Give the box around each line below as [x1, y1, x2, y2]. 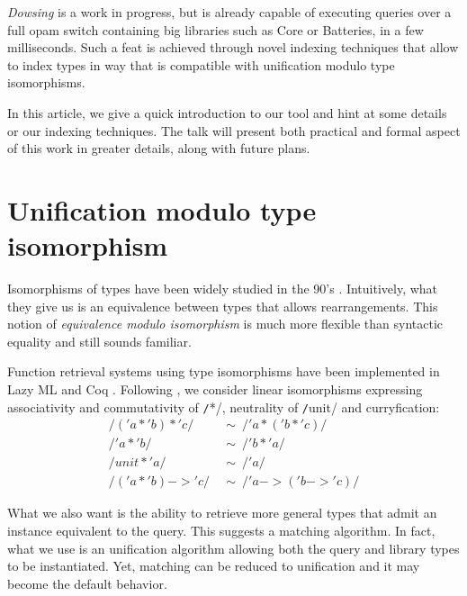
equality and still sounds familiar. [7, 331, 192, 350]
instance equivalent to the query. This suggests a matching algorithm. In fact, [7, 521, 436, 539]
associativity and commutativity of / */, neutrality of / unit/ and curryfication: [7, 397, 440, 416]
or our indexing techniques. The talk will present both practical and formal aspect [7, 121, 461, 140]
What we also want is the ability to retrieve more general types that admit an [7, 503, 437, 522]
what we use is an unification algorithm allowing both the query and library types [7, 538, 460, 557]
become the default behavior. [7, 573, 167, 592]
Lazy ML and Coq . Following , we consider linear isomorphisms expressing [7, 380, 423, 399]
